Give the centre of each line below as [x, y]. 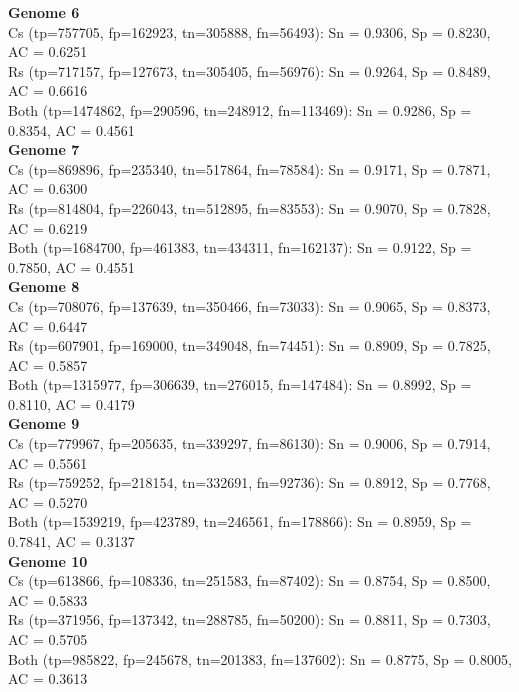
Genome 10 [48, 560]
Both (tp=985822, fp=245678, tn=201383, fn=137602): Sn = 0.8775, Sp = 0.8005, [260, 658]
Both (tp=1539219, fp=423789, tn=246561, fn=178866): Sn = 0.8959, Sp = [240, 521]
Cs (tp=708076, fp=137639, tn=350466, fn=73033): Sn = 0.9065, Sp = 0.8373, [249, 305]
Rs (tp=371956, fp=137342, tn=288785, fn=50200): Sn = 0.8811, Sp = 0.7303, [249, 619]
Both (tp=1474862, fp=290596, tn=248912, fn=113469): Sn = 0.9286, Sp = [240, 109]
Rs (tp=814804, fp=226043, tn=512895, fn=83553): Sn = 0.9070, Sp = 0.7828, [249, 207]
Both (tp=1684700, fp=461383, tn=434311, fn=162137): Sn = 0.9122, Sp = [240, 247]
